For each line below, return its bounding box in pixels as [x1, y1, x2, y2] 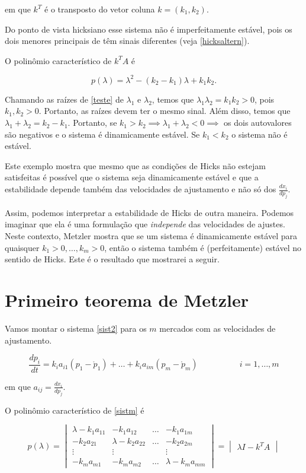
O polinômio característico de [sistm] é [5, 404, 144, 416]
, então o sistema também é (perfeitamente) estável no [104, 241, 302, 253]
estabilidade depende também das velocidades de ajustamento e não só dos [5, 183, 276, 195]
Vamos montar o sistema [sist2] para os [5, 322, 147, 334]
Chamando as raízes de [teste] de [5, 93, 124, 105]
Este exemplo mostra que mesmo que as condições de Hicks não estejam [5, 159, 266, 172]
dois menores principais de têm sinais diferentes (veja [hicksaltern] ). [5, 34, 250, 47]
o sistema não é [231, 128, 288, 140]
